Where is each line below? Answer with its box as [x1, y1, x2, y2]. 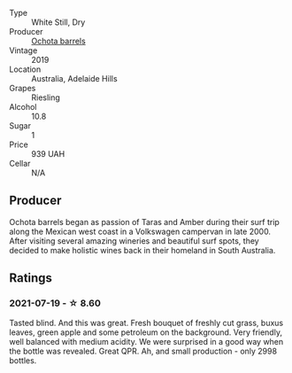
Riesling [31, 92, 60, 103]
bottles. [9, 354, 37, 366]
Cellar [9, 159, 31, 168]
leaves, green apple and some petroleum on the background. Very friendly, [9, 327, 283, 338]
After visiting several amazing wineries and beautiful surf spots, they [9, 235, 259, 246]
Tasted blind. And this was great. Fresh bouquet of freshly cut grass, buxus [9, 317, 284, 328]
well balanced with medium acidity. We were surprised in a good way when [9, 336, 284, 346]
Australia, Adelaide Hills [31, 74, 118, 83]
